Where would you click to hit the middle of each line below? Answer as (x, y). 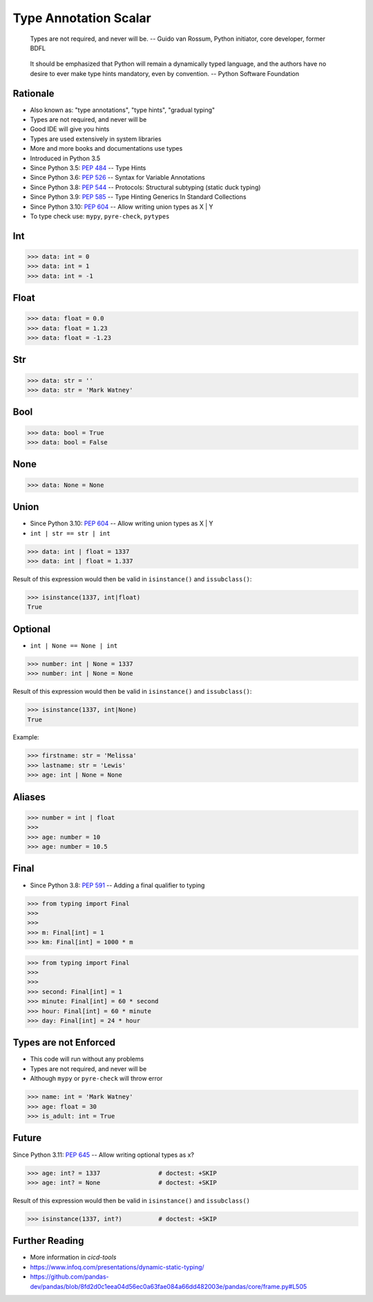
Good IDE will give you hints (70, 129)
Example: (26, 737)
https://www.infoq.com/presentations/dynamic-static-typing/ (117, 1267)
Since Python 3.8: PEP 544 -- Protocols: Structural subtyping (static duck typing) (145, 187)
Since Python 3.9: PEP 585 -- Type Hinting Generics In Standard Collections (138, 197)
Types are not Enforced (64, 1042)
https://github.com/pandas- (70, 1277)
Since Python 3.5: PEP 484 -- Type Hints (88, 168)
